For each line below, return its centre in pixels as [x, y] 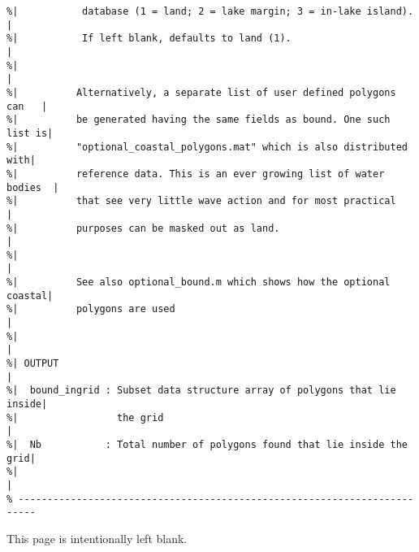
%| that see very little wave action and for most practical [201, 201]
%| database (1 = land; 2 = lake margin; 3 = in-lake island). [210, 11]
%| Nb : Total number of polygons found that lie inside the [207, 445]
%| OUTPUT [33, 364]
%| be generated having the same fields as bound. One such [199, 120]
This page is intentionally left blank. [97, 538]
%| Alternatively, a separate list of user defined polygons [201, 92]
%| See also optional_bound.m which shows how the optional [199, 283]
